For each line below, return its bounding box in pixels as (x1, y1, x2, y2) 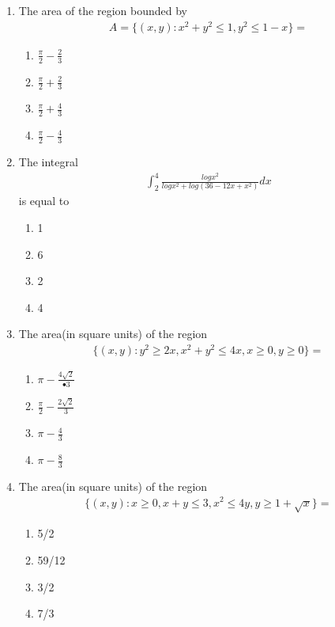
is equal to (18, 192, 70, 209)
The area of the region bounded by (18, 2, 188, 18)
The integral (18, 154, 78, 170)
